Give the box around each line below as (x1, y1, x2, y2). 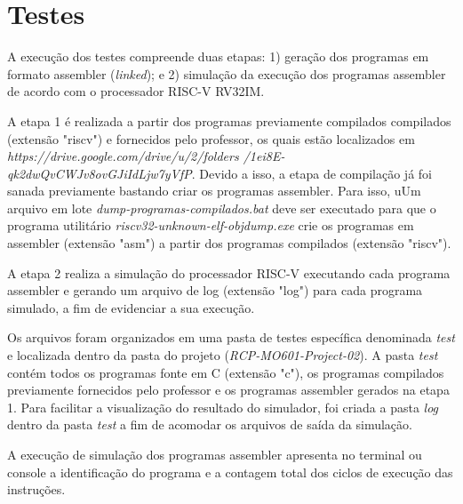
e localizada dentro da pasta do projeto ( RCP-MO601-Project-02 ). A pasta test (7, 346, 438, 364)
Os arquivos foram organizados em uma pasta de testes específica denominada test (7, 328, 455, 347)
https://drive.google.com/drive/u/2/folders (7, 147, 239, 165)
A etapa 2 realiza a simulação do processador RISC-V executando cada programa (7, 263, 451, 282)
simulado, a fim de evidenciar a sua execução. (7, 298, 255, 316)
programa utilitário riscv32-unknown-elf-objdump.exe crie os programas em (7, 216, 414, 235)
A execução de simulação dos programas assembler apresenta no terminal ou (7, 445, 422, 463)
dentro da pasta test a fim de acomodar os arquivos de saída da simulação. (7, 415, 412, 434)
